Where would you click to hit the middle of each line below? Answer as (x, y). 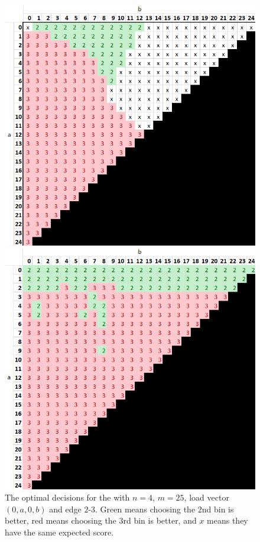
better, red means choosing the (61, 520)
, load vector (207, 497)
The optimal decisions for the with (67, 497)
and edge (65, 509)
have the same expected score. (59, 532)
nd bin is (218, 509)
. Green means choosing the (145, 509)
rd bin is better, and (160, 520)
